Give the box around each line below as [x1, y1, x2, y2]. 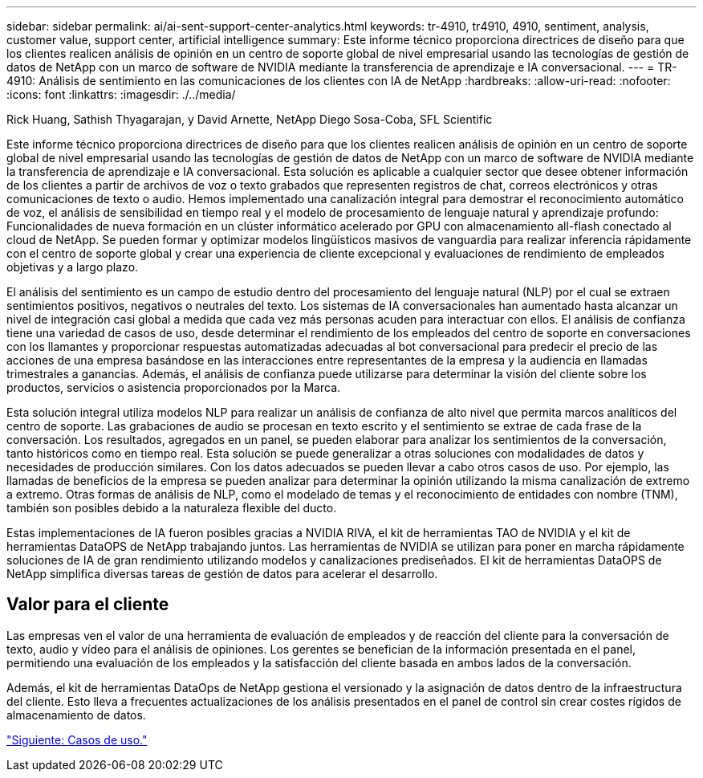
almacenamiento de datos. [6, 707, 146, 722]
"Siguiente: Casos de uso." [6, 732, 148, 747]
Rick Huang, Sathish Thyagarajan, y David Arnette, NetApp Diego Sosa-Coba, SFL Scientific [6, 112, 493, 126]
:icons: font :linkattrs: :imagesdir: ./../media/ [6, 88, 236, 101]
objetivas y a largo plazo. [6, 260, 139, 274]
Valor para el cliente [6, 594, 169, 615]
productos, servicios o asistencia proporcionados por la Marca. [6, 381, 341, 394]
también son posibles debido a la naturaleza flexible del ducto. [6, 501, 337, 515]
